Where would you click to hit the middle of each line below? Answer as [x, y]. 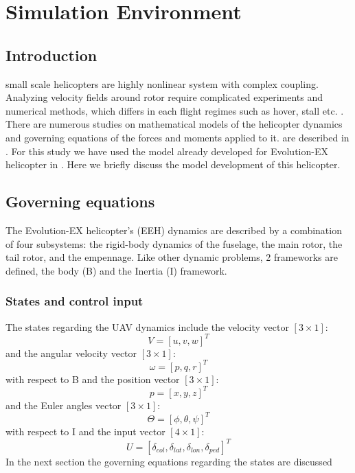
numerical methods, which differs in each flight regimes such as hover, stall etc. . [175, 110]
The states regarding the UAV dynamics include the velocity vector [147, 326]
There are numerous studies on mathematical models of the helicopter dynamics [174, 124]
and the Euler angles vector [64, 405]
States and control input [75, 301]
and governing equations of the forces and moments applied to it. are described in [177, 137]
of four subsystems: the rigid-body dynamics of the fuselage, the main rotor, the [174, 243]
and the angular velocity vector [71, 353]
